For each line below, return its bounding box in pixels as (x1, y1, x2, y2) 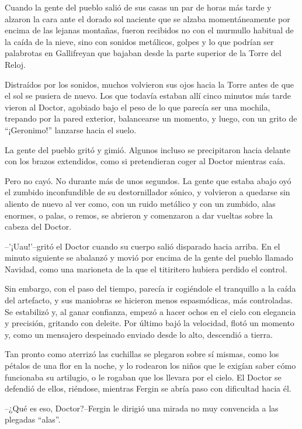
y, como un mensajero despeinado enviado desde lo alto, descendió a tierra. (5, 328, 273, 340)
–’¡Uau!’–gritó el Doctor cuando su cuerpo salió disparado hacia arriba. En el (5, 240, 280, 252)
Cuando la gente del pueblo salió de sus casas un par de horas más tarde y (5, 1, 272, 13)
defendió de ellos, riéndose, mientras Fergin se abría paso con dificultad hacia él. (5, 382, 291, 395)
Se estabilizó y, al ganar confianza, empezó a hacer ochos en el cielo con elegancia (5, 305, 296, 317)
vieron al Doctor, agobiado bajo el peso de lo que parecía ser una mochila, (5, 101, 270, 113)
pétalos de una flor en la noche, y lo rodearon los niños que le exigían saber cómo (5, 359, 296, 372)
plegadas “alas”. (5, 413, 61, 425)
